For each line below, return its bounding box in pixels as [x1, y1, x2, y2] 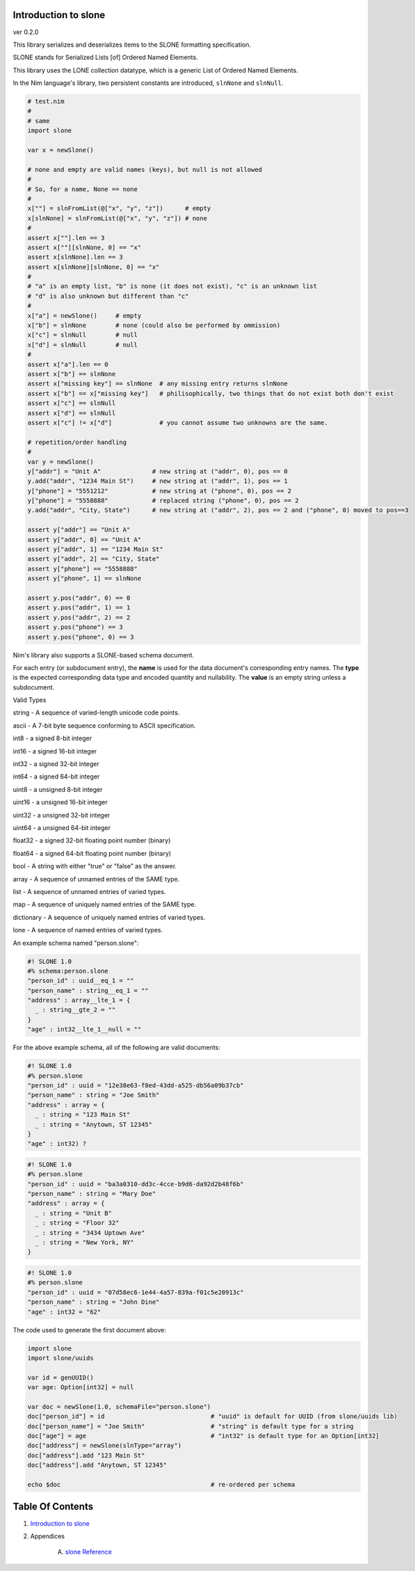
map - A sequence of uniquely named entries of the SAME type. [13, 900, 197, 909]
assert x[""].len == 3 [27, 234, 105, 241]
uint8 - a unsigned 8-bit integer [13, 785, 104, 793]
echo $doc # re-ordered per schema [27, 1481, 295, 1488]
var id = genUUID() [27, 1373, 94, 1381]
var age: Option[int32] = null [27, 1383, 135, 1391]
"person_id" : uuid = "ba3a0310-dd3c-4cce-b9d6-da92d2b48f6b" [27, 1180, 244, 1188]
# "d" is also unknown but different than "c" [27, 292, 189, 300]
